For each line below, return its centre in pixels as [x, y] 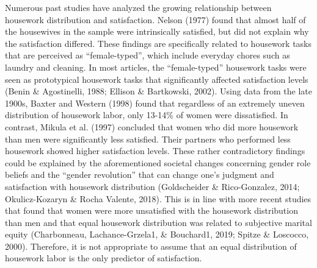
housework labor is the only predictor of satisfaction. [104, 258]
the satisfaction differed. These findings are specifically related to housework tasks [158, 43]
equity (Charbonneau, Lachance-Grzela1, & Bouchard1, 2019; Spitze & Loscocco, [157, 234]
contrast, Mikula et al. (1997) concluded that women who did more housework [152, 126]
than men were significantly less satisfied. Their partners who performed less [148, 139]
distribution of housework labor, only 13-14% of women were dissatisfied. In [147, 115]
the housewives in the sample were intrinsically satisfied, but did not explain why [157, 31]
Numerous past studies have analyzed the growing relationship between [138, 7]
